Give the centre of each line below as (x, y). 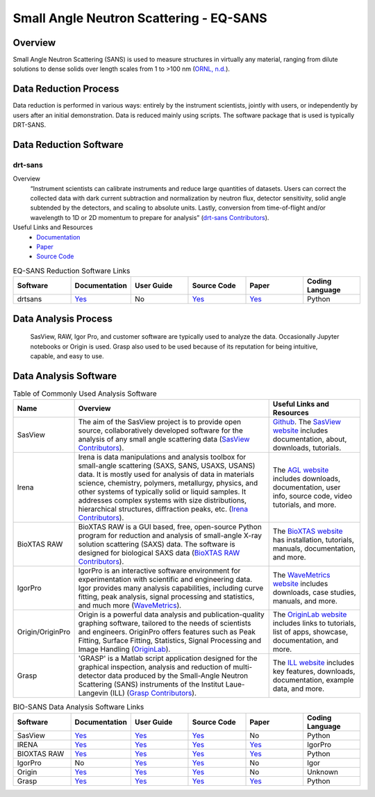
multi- (243, 667)
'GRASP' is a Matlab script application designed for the (168, 658)
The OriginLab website (310, 614)
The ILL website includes (313, 663)
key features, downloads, (314, 671)
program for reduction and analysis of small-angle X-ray (170, 536)
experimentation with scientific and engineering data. (165, 580)
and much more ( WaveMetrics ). (130, 605)
